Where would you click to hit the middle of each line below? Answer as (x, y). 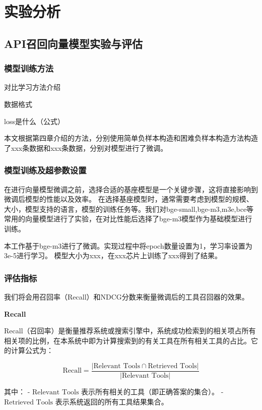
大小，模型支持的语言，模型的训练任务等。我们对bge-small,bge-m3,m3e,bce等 (129, 209)
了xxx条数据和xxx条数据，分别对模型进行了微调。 (86, 148)
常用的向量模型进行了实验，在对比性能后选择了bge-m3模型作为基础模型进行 (128, 219)
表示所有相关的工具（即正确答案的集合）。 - (152, 391)
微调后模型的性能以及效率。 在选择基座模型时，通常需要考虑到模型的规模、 (129, 199)
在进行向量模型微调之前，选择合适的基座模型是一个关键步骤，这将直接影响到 (131, 189)
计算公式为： (32, 350)
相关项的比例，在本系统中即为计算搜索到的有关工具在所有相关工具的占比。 (127, 340)
